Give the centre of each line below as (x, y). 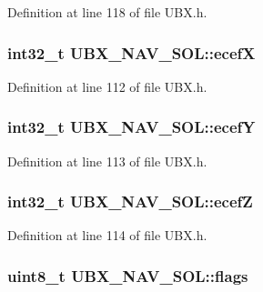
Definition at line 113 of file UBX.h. (107, 161)
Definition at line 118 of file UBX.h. (107, 12)
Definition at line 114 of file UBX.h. (107, 235)
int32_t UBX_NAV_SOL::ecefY (131, 127)
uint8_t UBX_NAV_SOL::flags (128, 275)
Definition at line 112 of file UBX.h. (107, 86)
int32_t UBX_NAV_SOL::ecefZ (130, 201)
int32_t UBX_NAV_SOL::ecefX (131, 52)
